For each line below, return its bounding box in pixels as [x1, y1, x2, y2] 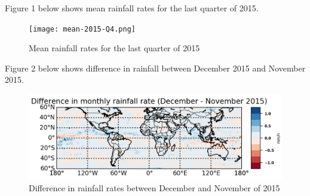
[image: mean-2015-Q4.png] [29, 24, 136, 33]
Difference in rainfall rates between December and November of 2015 [29, 181, 280, 194]
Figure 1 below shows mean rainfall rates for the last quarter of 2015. [5, 2, 259, 14]
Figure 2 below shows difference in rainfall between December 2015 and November [5, 61, 306, 74]
